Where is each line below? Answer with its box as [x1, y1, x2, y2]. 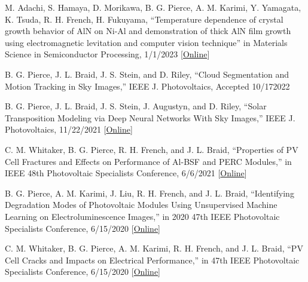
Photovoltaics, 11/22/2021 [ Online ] [5, 123, 133, 136]
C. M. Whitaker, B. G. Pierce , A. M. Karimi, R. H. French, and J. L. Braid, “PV [5, 242, 303, 255]
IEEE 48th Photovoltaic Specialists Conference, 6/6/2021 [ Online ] [5, 167, 247, 179]
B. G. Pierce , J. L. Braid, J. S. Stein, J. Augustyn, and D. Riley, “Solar [5, 100, 267, 112]
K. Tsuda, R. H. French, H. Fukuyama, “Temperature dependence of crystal [5, 13, 283, 25]
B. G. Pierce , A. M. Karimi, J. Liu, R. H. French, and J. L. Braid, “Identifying [5, 186, 294, 199]
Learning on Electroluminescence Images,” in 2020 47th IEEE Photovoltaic [5, 210, 280, 222]
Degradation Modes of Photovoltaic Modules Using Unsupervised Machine [5, 198, 277, 211]
